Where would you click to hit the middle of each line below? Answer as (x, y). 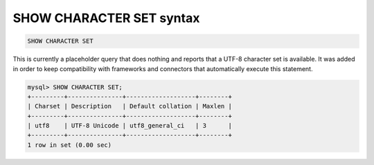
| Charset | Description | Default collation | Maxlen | (130, 106)
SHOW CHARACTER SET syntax (106, 18)
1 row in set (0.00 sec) (70, 145)
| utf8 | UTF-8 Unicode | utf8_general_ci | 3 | (130, 126)
